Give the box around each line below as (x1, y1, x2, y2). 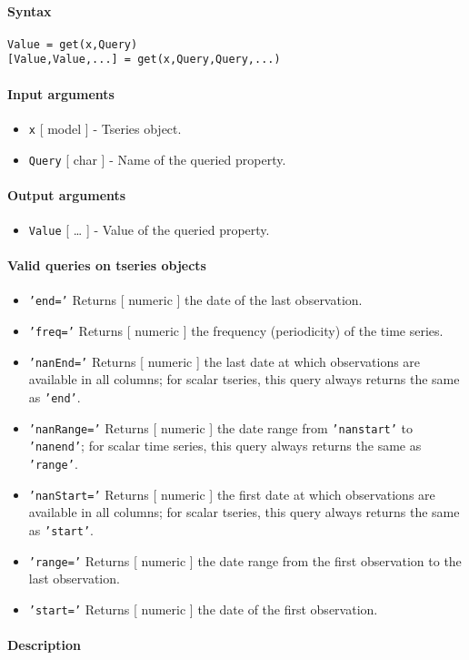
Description (7, 635, 82, 655)
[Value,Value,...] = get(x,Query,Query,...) (7, 53, 281, 66)
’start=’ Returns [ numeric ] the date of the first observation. (28, 599, 378, 618)
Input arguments (7, 84, 115, 103)
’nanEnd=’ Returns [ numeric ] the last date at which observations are (28, 351, 421, 371)
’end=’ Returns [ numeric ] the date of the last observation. (28, 290, 363, 310)
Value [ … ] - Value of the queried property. (28, 220, 270, 239)
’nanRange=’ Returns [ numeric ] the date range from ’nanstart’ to (28, 418, 414, 437)
